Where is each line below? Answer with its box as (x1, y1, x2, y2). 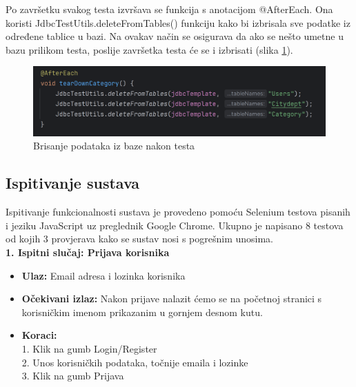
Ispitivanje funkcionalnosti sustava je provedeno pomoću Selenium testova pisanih (6, 205, 350, 219)
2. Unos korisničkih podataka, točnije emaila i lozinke (21, 355, 248, 369)
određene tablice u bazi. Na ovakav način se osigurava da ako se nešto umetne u (6, 29, 344, 43)
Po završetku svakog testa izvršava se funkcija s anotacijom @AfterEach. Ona (6, 2, 333, 16)
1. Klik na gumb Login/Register (21, 341, 157, 355)
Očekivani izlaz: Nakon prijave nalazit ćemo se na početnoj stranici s (21, 291, 322, 306)
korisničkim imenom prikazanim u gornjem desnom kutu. (21, 304, 263, 319)
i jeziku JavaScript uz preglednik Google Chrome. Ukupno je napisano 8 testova (6, 218, 344, 232)
